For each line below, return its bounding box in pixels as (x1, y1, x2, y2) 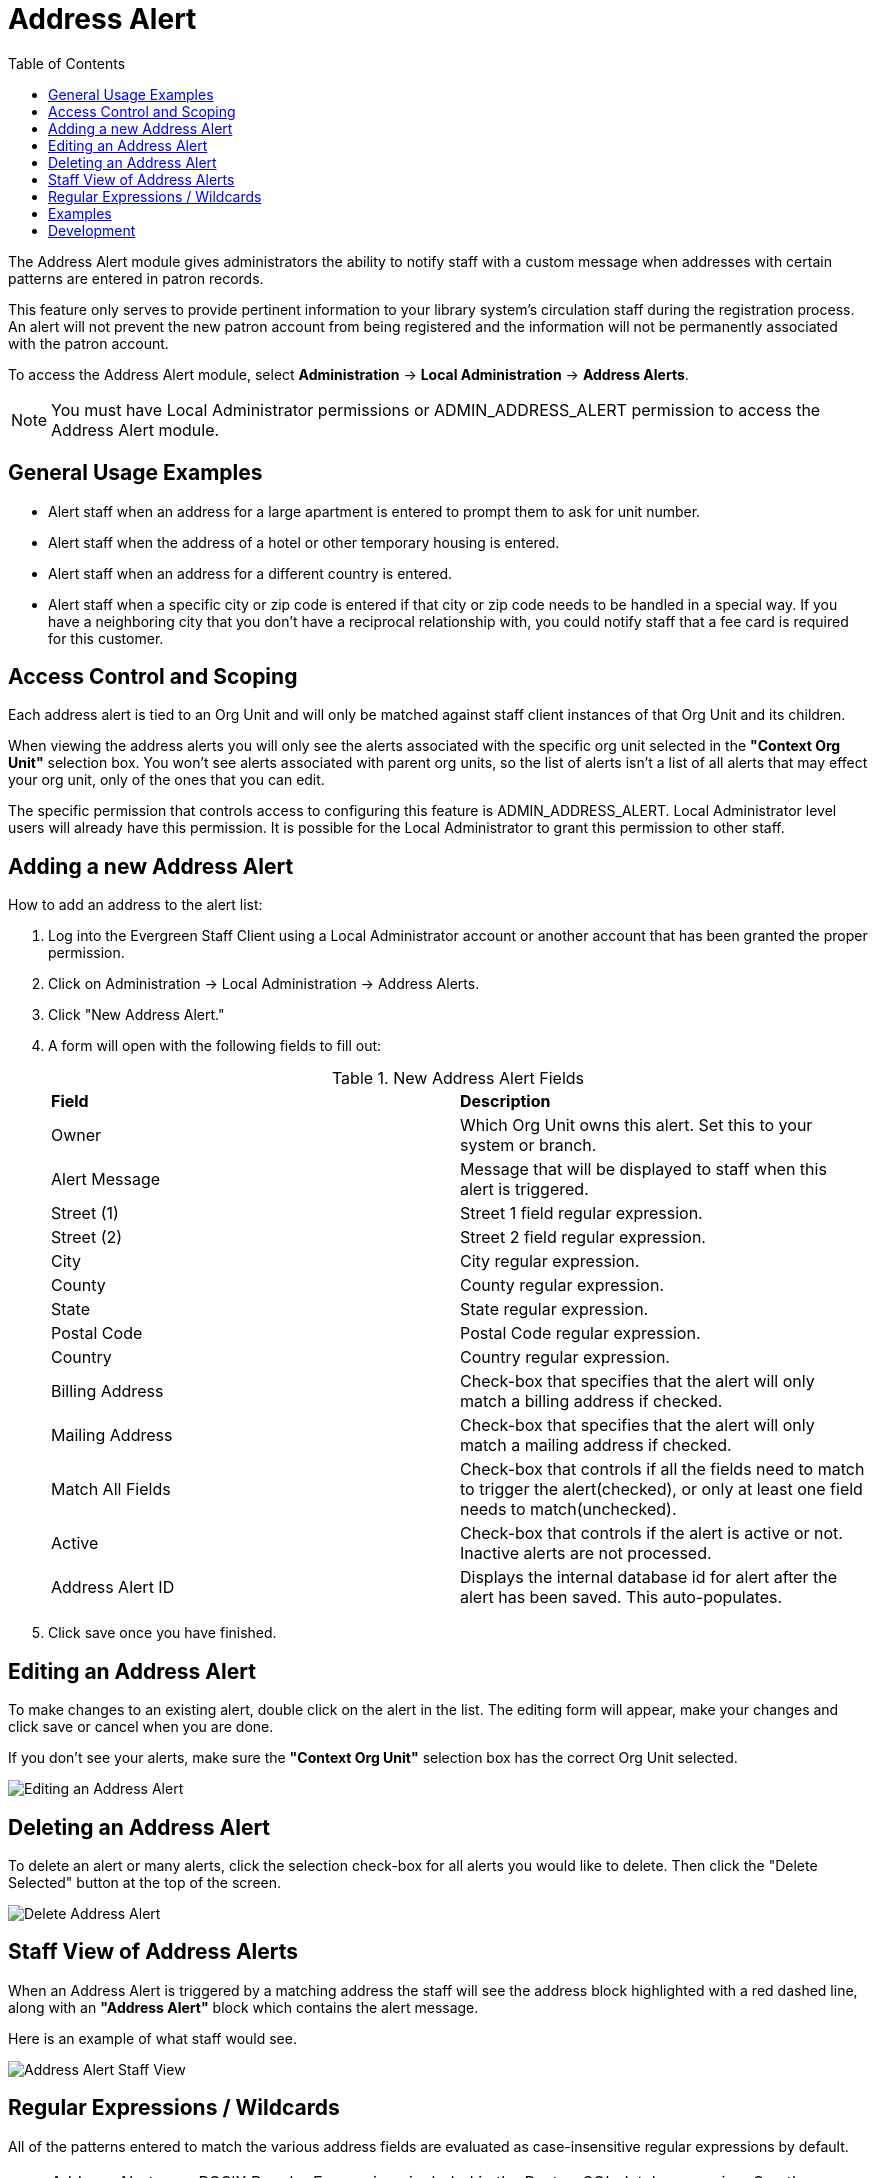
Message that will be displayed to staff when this (460, 1159, 827, 1180)
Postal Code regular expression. (460, 1323, 701, 1344)
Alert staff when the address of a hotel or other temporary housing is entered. (48, 533, 560, 551)
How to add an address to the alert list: (8, 896, 263, 914)
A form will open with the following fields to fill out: (48, 1037, 382, 1055)
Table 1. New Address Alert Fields (331, 1068, 585, 1089)
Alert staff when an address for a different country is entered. (48, 564, 453, 582)
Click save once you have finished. (48, 1624, 277, 1642)
